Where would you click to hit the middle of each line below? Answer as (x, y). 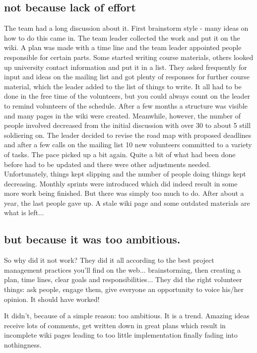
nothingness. (23, 345)
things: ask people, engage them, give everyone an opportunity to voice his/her (124, 289)
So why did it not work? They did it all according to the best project (109, 260)
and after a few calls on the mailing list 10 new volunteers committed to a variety (128, 145)
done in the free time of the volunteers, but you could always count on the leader (127, 96)
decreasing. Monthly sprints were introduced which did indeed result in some (121, 183)
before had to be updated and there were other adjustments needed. (107, 164)
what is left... (24, 212)
